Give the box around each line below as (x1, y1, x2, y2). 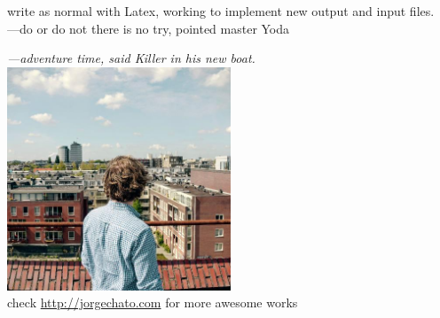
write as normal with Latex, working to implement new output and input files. (7, 2, 435, 19)
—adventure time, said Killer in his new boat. (7, 49, 255, 67)
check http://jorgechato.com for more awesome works (7, 293, 298, 312)
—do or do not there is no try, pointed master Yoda (7, 19, 290, 37)
